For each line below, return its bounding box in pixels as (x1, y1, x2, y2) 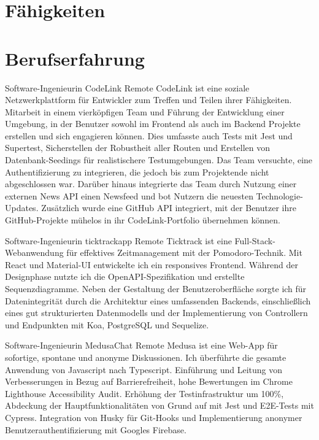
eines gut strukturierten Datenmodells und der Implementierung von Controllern (5, 306, 308, 319)
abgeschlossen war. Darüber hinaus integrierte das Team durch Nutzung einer (5, 177, 297, 190)
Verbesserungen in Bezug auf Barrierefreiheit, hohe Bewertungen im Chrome (5, 375, 293, 388)
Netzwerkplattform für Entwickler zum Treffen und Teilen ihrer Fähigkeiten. (5, 93, 292, 106)
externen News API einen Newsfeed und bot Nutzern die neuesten (5, 189, 253, 202)
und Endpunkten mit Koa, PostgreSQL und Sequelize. (5, 318, 209, 331)
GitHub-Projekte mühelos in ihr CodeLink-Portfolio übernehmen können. (5, 214, 280, 226)
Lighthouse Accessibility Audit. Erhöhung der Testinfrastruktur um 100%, (5, 387, 284, 399)
